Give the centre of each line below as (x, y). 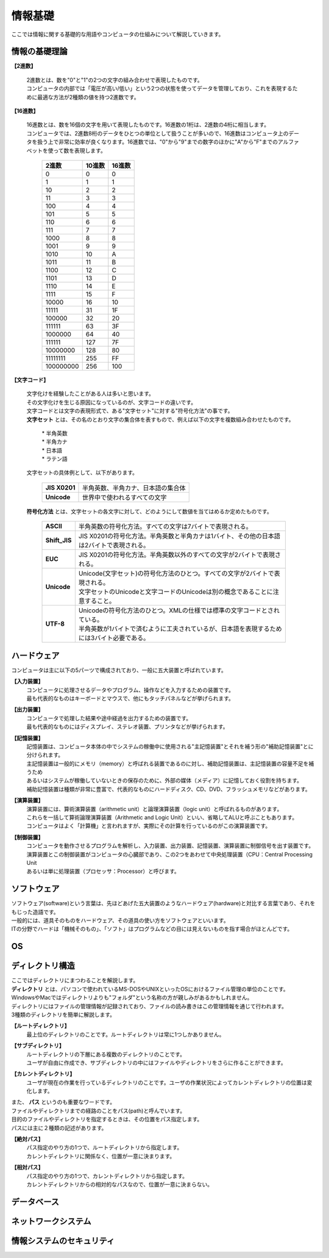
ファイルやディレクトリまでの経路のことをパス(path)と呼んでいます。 (98, 1110)
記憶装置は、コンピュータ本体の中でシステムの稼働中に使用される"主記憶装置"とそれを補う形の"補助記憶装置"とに (170, 746)
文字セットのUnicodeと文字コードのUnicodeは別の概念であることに (176, 592)
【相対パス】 (27, 1167)
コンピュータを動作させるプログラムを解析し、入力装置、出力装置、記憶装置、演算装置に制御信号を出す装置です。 (170, 846)
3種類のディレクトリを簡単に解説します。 (63, 1014)
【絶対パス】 (27, 1139)
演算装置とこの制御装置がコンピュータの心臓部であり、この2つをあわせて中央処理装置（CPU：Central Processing (170, 854)
